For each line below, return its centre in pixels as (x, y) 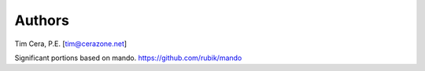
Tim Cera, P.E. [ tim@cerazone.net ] (71, 44)
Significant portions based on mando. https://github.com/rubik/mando (128, 58)
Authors (42, 20)
